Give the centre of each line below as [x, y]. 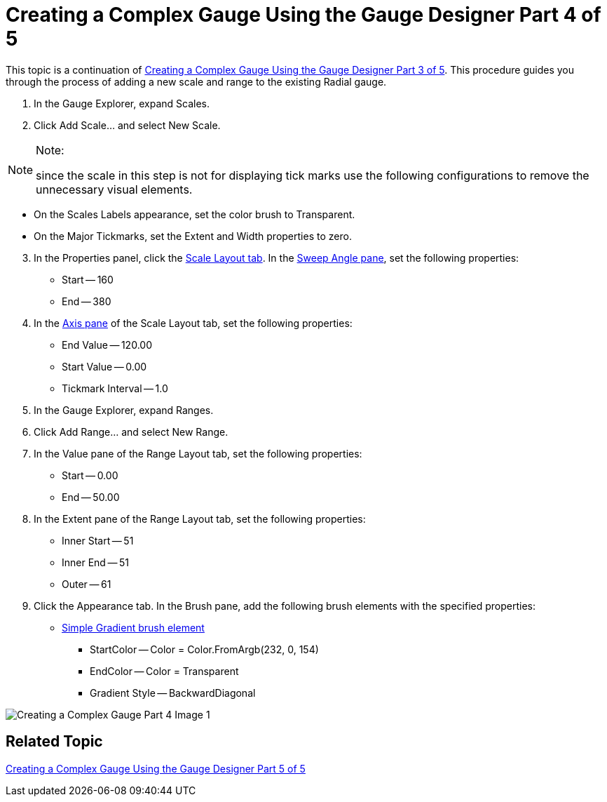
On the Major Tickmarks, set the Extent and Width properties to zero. [193, 236]
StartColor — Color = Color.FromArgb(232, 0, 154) [204, 649]
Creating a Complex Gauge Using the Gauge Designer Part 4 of [303, 15]
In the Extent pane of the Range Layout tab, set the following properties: [200, 519]
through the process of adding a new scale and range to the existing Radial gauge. [196, 81]
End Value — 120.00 [107, 345]
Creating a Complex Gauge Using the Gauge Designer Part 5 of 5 [156, 768]
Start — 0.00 [90, 475]
